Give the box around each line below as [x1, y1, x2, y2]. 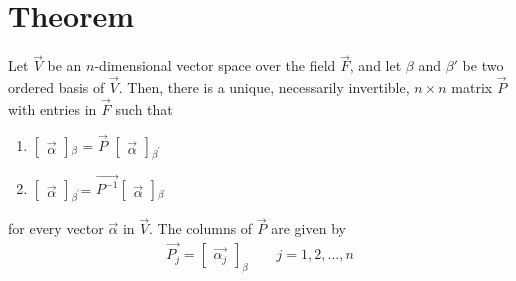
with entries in [8, 98, 97, 119]
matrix [451, 77, 493, 98]
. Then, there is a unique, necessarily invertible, [118, 77, 410, 98]
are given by [271, 218, 346, 239]
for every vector [8, 218, 104, 239]
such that [115, 98, 173, 119]
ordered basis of [8, 77, 105, 98]
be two [462, 55, 504, 76]
